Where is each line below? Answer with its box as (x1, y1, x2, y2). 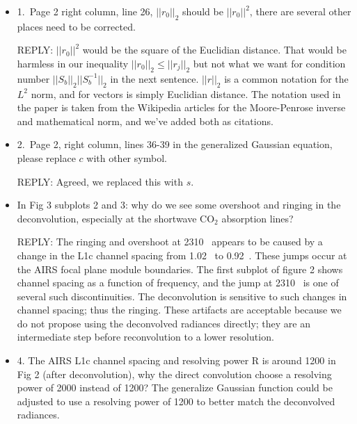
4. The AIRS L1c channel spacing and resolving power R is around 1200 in (17, 353, 336, 368)
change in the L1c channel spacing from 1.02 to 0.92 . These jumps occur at (17, 247, 347, 262)
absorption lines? (221, 211, 294, 225)
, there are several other (249, 4, 351, 18)
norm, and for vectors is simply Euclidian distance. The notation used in (31, 86, 341, 101)
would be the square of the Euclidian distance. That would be (82, 42, 347, 57)
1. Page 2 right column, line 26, (17, 4, 153, 18)
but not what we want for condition (193, 56, 346, 70)
